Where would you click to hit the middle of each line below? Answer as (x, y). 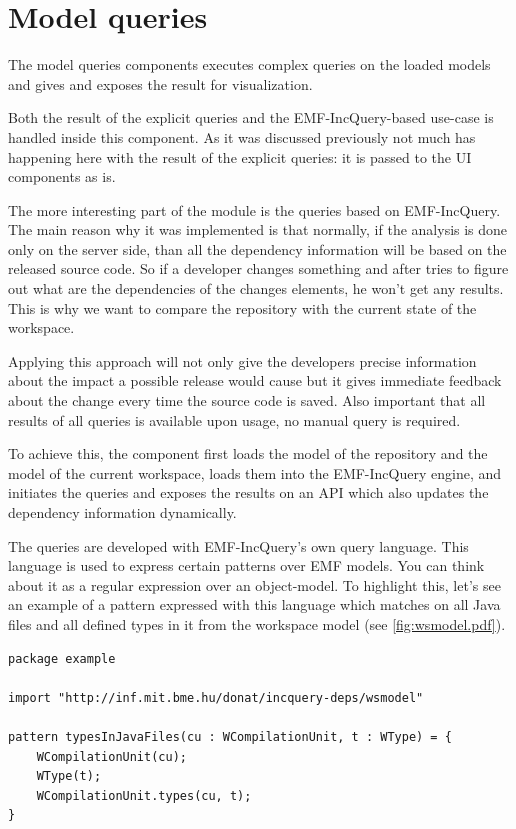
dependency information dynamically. (122, 512)
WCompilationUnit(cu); (111, 756)
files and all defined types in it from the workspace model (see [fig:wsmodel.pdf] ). (257, 623)
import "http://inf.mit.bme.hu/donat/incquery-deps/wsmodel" (216, 697)
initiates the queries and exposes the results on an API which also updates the (248, 492)
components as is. (62, 176)
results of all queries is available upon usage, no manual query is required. (234, 419)
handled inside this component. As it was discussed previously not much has (242, 136)
